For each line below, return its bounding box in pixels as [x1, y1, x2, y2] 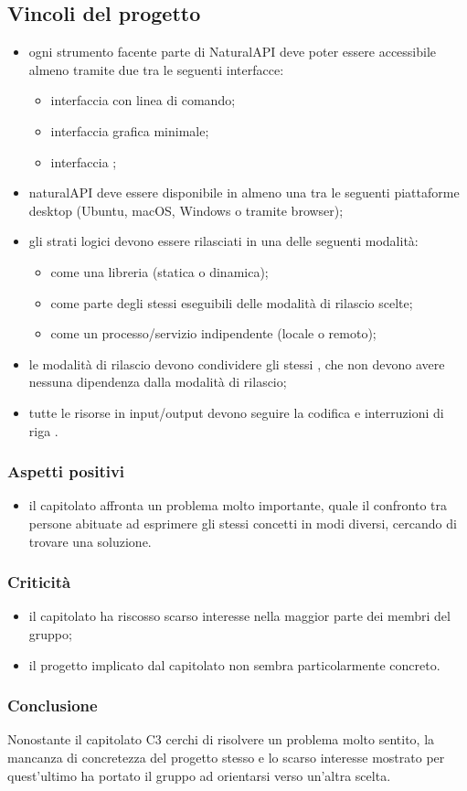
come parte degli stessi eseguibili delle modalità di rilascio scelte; [50, 293, 413, 312]
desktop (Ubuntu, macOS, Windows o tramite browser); [28, 200, 344, 219]
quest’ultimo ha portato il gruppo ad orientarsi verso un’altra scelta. [7, 765, 391, 785]
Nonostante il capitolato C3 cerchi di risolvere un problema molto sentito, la [7, 730, 435, 749]
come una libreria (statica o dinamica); [50, 262, 269, 281]
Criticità [7, 571, 71, 593]
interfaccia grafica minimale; [50, 121, 209, 140]
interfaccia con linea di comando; [50, 91, 236, 110]
